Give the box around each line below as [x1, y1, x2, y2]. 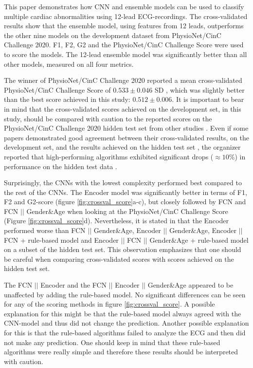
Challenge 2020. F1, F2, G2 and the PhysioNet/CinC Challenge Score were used [4, 39, 244, 50]
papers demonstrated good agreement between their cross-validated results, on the [4, 132, 249, 142]
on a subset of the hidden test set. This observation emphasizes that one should [4, 244, 241, 254]
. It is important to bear [172, 94, 244, 104]
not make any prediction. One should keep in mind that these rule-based [4, 337, 220, 347]
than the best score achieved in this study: [4, 94, 130, 104]
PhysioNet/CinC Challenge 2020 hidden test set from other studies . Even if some [4, 123, 249, 133]
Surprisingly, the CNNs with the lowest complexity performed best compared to [4, 177, 242, 188]
